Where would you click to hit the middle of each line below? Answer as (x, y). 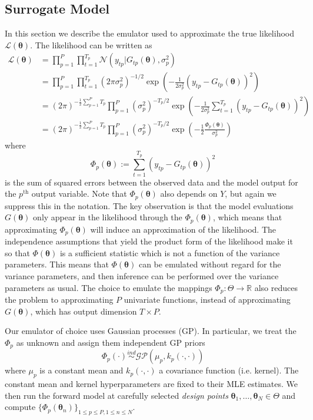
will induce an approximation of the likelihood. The (183, 229)
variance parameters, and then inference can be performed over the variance (142, 275)
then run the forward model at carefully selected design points (116, 395)
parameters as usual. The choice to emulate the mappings (109, 287)
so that (17, 252)
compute (20, 407)
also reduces (276, 287)
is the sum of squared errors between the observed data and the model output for (151, 182)
